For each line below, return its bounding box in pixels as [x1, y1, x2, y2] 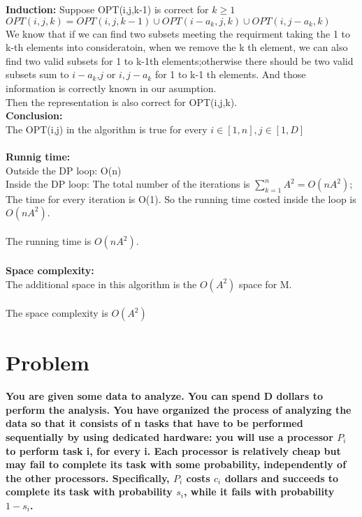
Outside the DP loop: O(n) [6, 163, 122, 177]
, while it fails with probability [183, 484, 335, 499]
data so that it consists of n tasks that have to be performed [6, 416, 303, 430]
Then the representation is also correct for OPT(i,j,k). [6, 94, 238, 109]
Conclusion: [6, 108, 63, 123]
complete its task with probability [6, 484, 173, 499]
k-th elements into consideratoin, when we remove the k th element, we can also [6, 40, 348, 54]
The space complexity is [6, 306, 108, 320]
